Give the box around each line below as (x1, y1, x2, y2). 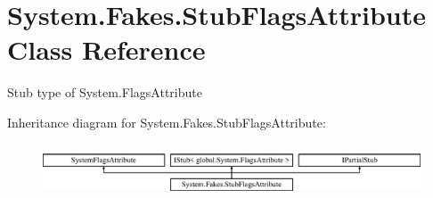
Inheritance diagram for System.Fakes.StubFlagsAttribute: (7, 112, 326, 131)
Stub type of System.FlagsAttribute (7, 83, 202, 102)
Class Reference (7, 31, 206, 68)
